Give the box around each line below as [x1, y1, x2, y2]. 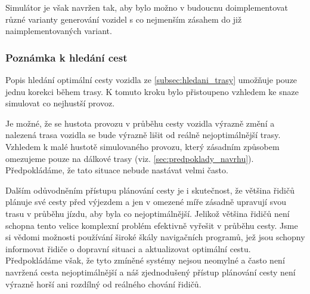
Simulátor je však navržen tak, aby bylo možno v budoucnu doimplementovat [5, 1, 288, 13]
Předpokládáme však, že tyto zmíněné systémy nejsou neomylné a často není [5, 254, 285, 267]
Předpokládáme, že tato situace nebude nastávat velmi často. [5, 164, 228, 176]
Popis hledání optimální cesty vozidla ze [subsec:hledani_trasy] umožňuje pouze [5, 73, 297, 85]
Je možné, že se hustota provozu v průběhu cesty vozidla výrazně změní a [5, 117, 275, 129]
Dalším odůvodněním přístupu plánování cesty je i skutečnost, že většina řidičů [5, 183, 294, 196]
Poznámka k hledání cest [5, 50, 128, 65]
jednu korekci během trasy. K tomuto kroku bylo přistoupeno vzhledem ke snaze [5, 85, 299, 97]
